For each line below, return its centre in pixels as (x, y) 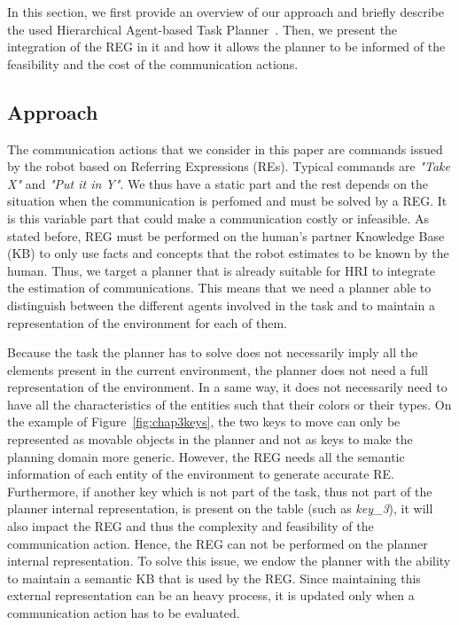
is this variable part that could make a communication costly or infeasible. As (218, 218)
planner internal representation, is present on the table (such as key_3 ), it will (220, 508)
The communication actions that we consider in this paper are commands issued (225, 148)
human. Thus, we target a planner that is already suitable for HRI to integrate (221, 270)
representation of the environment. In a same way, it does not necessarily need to (227, 387)
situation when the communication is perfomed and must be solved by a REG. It (227, 201)
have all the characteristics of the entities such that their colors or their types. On (229, 404)
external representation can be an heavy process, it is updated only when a (211, 595)
